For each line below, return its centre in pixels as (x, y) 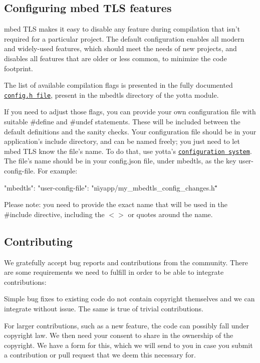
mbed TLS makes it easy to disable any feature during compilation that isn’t (122, 29)
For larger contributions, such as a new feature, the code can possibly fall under (126, 325)
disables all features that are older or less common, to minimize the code (115, 58)
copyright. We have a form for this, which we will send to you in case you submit (128, 345)
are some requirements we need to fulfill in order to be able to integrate (114, 272)
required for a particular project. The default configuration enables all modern (124, 38)
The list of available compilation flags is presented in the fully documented (118, 85)
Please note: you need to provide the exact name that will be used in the (116, 204)
